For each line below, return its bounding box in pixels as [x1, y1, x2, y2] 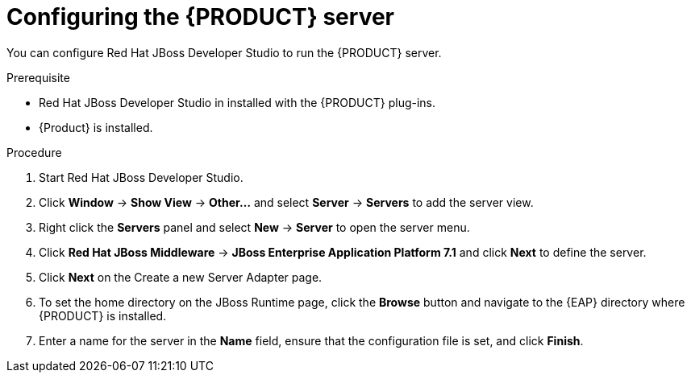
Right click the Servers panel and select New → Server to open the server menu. [39, 220, 470, 234]
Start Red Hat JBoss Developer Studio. [39, 170, 244, 184]
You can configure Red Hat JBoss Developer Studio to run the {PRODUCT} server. [6, 45, 442, 60]
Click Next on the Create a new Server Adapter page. [39, 270, 323, 284]
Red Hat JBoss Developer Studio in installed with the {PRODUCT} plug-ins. [39, 95, 436, 109]
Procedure [6, 145, 62, 159]
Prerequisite [6, 70, 70, 84]
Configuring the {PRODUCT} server [6, 3, 395, 31]
